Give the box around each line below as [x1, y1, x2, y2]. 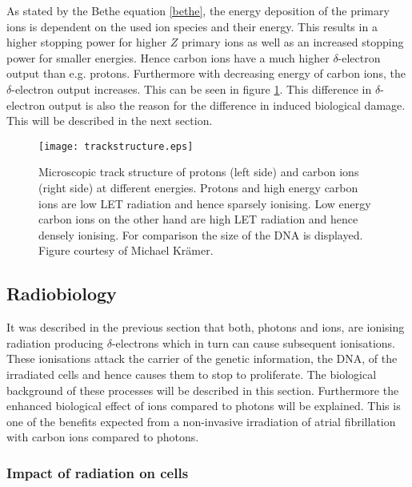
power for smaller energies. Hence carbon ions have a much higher [6, 49, 330, 66]
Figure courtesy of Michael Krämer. [38, 242, 214, 259]
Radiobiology [6, 281, 117, 306]
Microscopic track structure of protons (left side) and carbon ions [38, 163, 359, 180]
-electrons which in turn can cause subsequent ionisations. [111, 334, 395, 351]
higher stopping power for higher [6, 34, 167, 50]
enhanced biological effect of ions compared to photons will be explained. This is [6, 397, 401, 414]
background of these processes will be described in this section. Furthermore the [6, 381, 399, 398]
